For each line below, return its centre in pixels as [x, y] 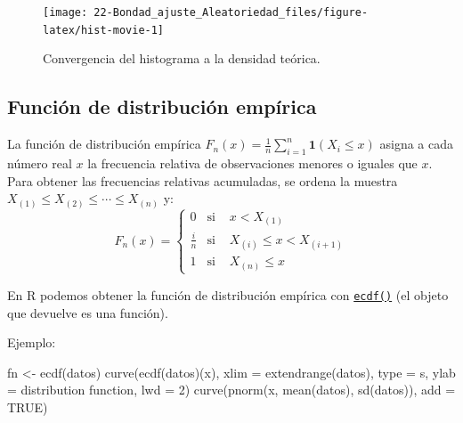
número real [40, 163]
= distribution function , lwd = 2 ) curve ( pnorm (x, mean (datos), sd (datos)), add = [231, 390]
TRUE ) [28, 407]
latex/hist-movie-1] [104, 30]
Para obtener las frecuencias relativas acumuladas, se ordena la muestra [203, 180]
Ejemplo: [32, 342]
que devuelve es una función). [88, 312]
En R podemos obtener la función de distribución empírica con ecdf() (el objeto [228, 294]
